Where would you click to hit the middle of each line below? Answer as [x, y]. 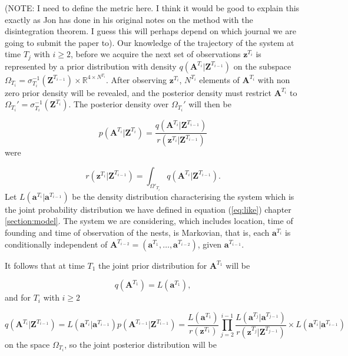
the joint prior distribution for [153, 265]
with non [274, 79]
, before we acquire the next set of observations [155, 54]
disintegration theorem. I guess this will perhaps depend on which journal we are [150, 31]
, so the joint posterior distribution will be [140, 344]
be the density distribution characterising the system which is [183, 196]
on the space [27, 344]
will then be [210, 104]
